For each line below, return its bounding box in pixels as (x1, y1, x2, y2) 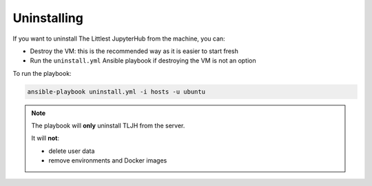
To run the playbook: (12, 69, 72, 77)
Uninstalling (12, 10, 84, 25)
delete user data (48, 147, 95, 155)
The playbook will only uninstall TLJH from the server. (31, 121, 185, 130)
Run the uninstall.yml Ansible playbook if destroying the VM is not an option (30, 56, 256, 65)
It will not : (31, 134, 60, 143)
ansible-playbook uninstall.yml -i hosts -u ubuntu (27, 87, 206, 96)
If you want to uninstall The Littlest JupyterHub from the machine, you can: (12, 34, 225, 43)
